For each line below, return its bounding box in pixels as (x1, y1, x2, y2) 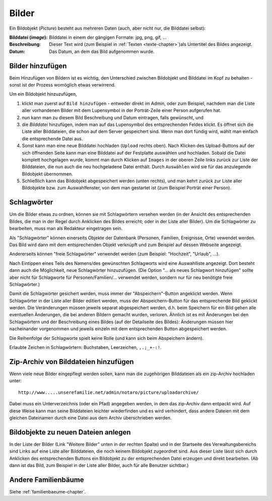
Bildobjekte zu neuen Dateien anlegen (9, 428, 131, 437)
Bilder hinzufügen (9, 61, 67, 70)
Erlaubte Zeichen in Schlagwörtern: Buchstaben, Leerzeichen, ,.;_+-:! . (9, 344, 162, 350)
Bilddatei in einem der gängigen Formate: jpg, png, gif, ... (49, 34, 167, 40)
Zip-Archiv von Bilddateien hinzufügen (9, 357, 134, 366)
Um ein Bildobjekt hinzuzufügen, (9, 91, 78, 97)
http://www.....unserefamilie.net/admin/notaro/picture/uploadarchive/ (18, 389, 199, 395)
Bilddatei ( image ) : (9, 34, 48, 40)
